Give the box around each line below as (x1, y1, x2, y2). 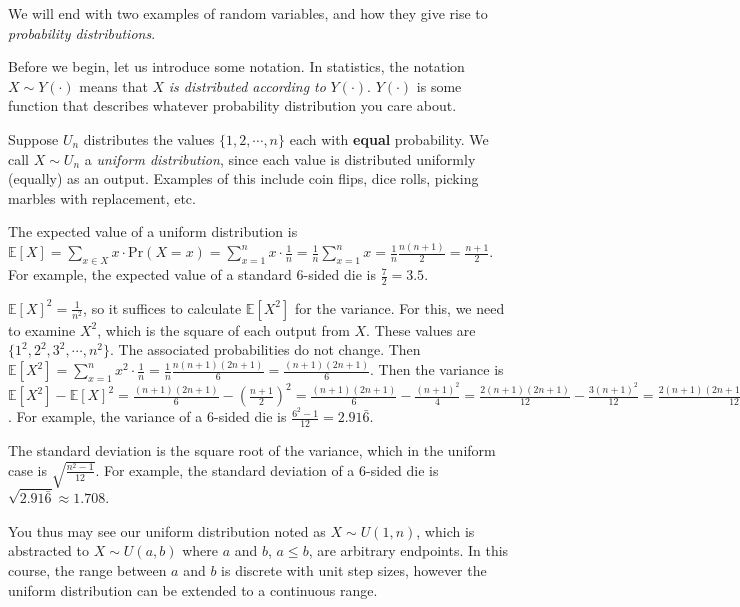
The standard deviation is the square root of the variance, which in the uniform (8, 440, 496, 461)
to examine (8, 319, 76, 340)
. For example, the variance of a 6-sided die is (8, 406, 287, 427)
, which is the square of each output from (97, 319, 350, 340)
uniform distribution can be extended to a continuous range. (8, 579, 378, 600)
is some (416, 75, 462, 96)
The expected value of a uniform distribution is (8, 221, 298, 242)
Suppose (8, 128, 59, 149)
